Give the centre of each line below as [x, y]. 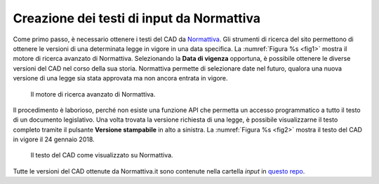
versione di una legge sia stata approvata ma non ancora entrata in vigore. [120, 78]
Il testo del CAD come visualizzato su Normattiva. [102, 155]
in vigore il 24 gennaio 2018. [54, 139]
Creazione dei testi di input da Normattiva [137, 18]
